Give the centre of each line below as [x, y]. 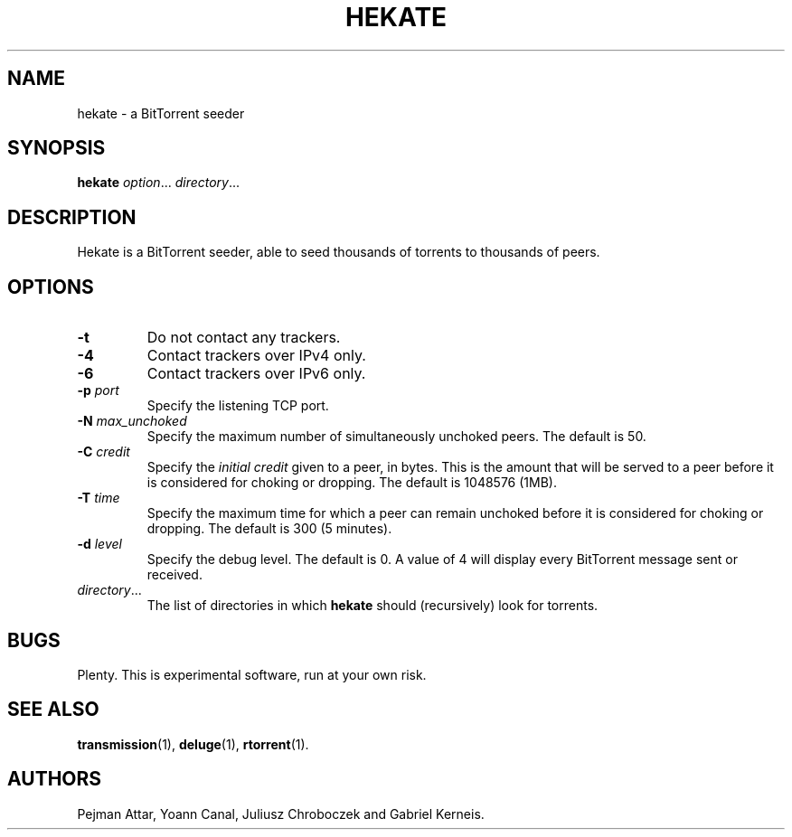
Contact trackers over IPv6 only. [256, 374]
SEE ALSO [53, 710]
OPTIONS [51, 287]
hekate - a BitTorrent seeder [161, 113]
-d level [99, 544]
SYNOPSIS [57, 148]
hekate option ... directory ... [159, 183]
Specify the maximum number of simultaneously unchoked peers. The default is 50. [396, 437]
